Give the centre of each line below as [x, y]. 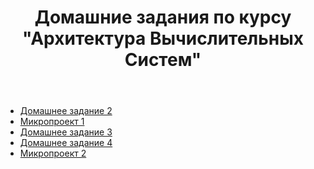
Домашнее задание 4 [66, 143]
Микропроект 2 [53, 153]
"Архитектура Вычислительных [163, 38]
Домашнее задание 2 [66, 111]
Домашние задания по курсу [163, 17]
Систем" [163, 60]
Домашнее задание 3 [66, 132]
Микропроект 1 [52, 122]
